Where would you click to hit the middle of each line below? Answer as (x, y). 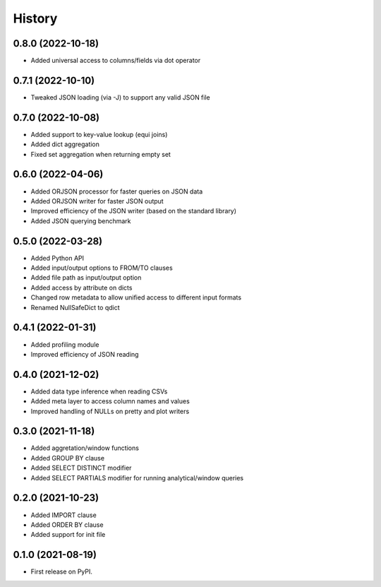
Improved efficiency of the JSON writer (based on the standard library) (133, 211)
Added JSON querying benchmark (81, 221)
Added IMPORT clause (64, 515)
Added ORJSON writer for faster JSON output (97, 201)
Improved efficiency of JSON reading (85, 354)
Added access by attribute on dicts (81, 287)
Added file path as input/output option (86, 278)
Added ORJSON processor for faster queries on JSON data (117, 191)
